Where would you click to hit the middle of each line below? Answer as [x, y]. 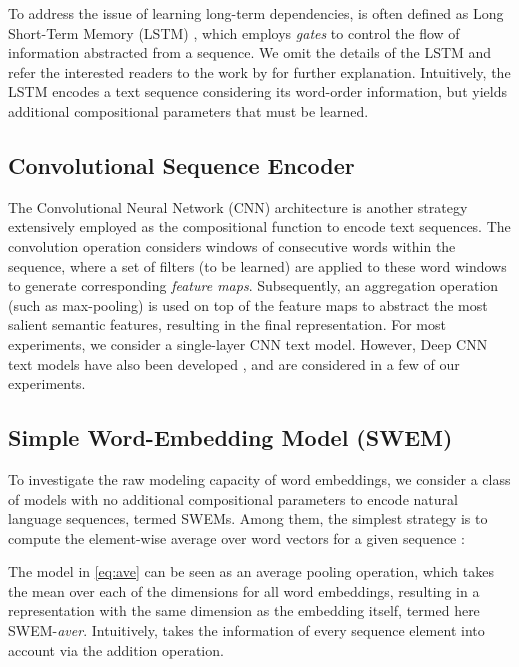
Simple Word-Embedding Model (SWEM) [230, 437]
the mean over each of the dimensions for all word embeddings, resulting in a [244, 590]
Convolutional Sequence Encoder [181, 164]
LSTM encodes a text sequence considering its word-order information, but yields [257, 91]
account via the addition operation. [116, 649]
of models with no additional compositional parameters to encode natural [233, 498]
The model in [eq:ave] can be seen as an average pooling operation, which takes [251, 571]
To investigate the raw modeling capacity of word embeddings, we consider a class [259, 478]
